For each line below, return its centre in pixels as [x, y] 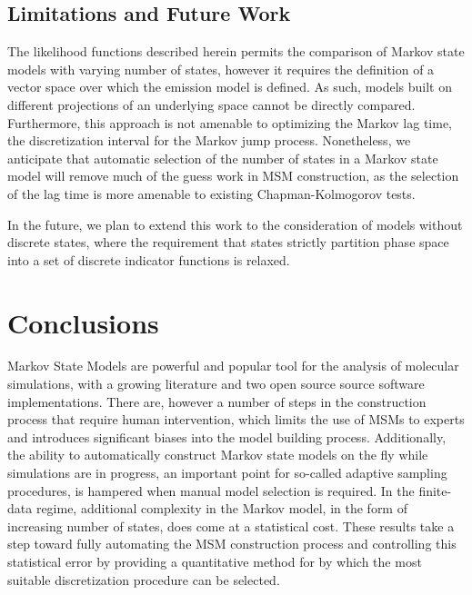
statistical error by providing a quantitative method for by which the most [215, 561]
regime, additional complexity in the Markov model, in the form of [221, 508]
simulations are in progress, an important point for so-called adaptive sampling [227, 473]
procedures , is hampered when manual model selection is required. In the [211, 490]
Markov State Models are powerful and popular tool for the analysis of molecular [233, 366]
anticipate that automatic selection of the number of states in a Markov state [223, 158]
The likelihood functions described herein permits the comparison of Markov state [236, 51]
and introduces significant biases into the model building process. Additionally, [227, 436]
